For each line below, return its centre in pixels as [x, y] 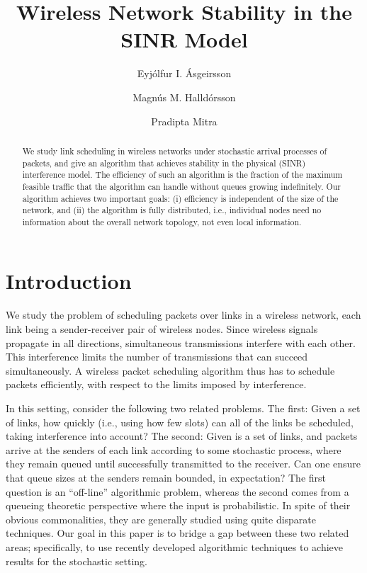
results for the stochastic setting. [77, 561]
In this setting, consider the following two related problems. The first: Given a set [183, 408]
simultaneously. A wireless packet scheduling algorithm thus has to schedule [170, 370]
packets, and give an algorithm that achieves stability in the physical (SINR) [164, 163]
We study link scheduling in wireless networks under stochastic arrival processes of [175, 151]
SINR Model [184, 39]
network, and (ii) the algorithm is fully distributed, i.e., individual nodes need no [172, 210]
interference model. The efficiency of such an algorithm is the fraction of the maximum [182, 175]
